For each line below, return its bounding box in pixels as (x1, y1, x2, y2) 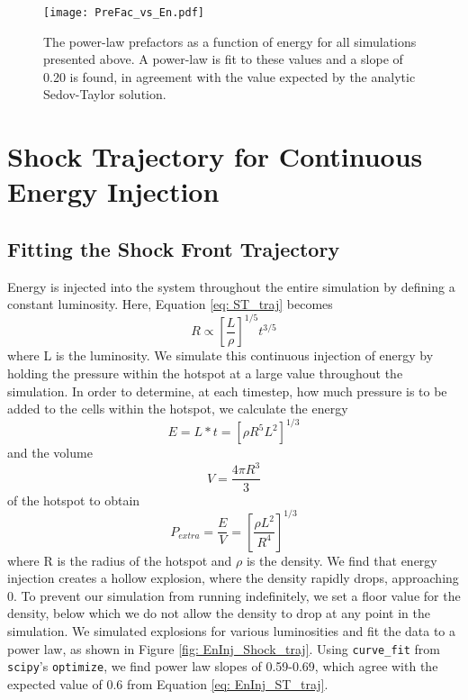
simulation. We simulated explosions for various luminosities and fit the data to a (7, 621, 456, 640)
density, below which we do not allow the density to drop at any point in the (7, 604, 430, 623)
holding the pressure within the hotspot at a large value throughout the (7, 364, 403, 383)
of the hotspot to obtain (7, 490, 140, 509)
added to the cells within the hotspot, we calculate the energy (7, 399, 348, 418)
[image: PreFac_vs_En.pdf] (43, 6, 204, 19)
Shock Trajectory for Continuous (7, 138, 423, 175)
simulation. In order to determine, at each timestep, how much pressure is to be (7, 381, 447, 400)
